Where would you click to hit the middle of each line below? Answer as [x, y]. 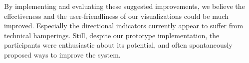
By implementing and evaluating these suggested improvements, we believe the [124, 6]
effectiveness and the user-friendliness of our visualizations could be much [116, 16]
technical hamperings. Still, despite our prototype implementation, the [112, 35]
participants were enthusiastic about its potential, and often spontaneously [118, 45]
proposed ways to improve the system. [62, 54]
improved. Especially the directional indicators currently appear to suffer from [124, 26]
